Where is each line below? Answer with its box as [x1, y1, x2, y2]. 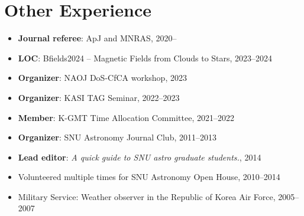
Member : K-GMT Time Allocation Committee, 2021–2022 [18, 111, 234, 123]
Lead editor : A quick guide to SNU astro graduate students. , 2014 [18, 150, 261, 163]
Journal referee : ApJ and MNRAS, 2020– [18, 32, 177, 44]
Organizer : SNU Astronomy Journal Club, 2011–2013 [18, 131, 216, 143]
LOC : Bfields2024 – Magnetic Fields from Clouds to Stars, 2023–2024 [18, 51, 273, 64]
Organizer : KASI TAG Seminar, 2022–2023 [18, 91, 180, 103]
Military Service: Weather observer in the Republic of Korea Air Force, [18, 190, 276, 202]
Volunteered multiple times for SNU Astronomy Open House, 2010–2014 [18, 171, 280, 183]
